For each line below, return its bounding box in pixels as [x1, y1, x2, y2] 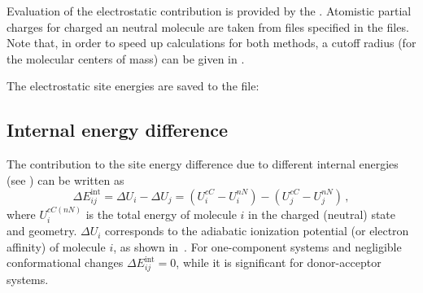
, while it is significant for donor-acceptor [176, 254, 382, 271]
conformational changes [7, 254, 124, 271]
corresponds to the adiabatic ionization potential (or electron [105, 222, 409, 239]
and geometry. [7, 222, 77, 239]
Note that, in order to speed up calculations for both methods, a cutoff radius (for [7, 34, 416, 51]
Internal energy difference [7, 117, 229, 142]
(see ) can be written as [7, 171, 124, 188]
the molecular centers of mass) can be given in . [7, 50, 245, 67]
